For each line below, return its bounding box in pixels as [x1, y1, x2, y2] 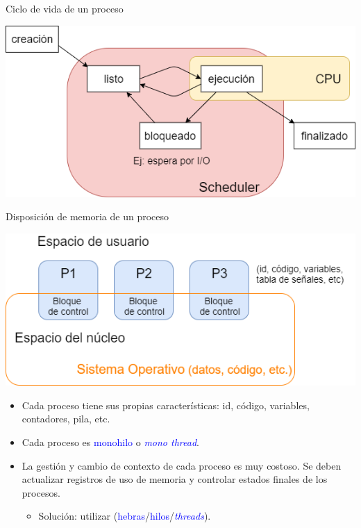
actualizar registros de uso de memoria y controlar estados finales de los [22, 472, 328, 486]
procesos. [22, 485, 60, 500]
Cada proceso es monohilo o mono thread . [22, 435, 199, 449]
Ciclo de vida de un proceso [6, 1, 124, 15]
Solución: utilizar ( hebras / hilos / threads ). [38, 509, 211, 523]
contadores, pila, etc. [22, 411, 110, 426]
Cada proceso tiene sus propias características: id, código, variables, [22, 397, 310, 412]
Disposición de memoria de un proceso [6, 209, 169, 224]
